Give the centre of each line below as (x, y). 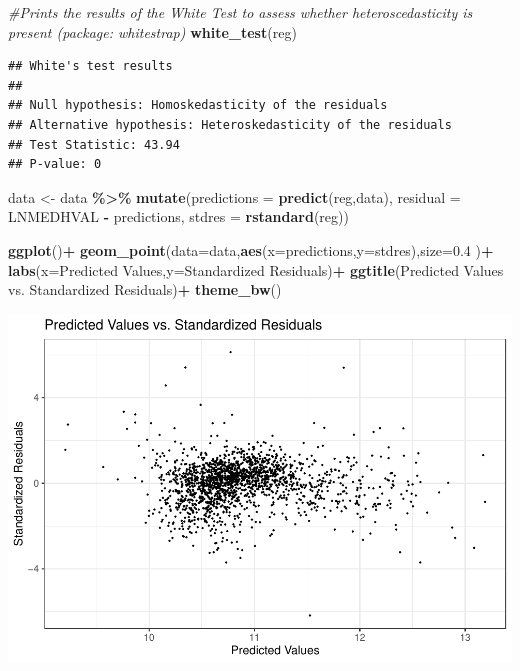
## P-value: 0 (55, 164)
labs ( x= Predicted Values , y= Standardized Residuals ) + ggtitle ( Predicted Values (256, 269)
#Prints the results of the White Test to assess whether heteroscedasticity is (240, 12)
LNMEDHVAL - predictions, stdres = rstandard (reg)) (178, 216)
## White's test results (90, 66)
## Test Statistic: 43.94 (94, 144)
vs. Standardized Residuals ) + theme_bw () (145, 289)
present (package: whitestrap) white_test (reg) (152, 31)
